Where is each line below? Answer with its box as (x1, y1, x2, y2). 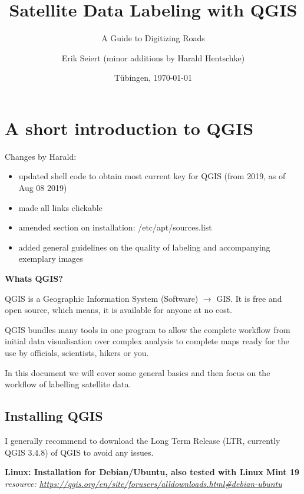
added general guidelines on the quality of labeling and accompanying (18, 241, 270, 253)
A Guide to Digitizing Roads (101, 32, 205, 44)
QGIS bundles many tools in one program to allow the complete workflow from (5, 323, 290, 335)
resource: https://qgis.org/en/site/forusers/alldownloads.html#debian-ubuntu (5, 477, 282, 489)
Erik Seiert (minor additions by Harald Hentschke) (61, 51, 245, 64)
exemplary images (18, 252, 83, 265)
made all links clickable (18, 201, 103, 213)
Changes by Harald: (5, 150, 77, 162)
